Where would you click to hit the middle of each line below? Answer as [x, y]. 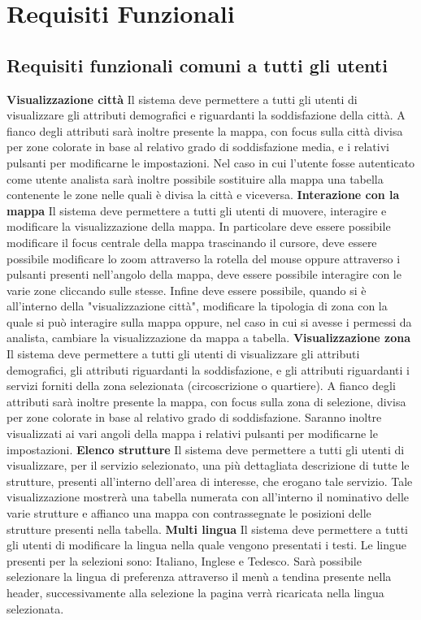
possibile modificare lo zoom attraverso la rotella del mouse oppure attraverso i [204, 258]
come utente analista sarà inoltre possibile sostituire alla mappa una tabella [195, 178]
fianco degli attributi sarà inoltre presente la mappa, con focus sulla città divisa [205, 130]
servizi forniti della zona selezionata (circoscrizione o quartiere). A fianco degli [201, 386]
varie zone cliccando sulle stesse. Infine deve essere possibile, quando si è [187, 290]
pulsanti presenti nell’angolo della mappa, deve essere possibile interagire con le [204, 274]
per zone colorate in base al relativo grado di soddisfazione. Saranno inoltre [194, 417]
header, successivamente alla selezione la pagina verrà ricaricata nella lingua [195, 592]
